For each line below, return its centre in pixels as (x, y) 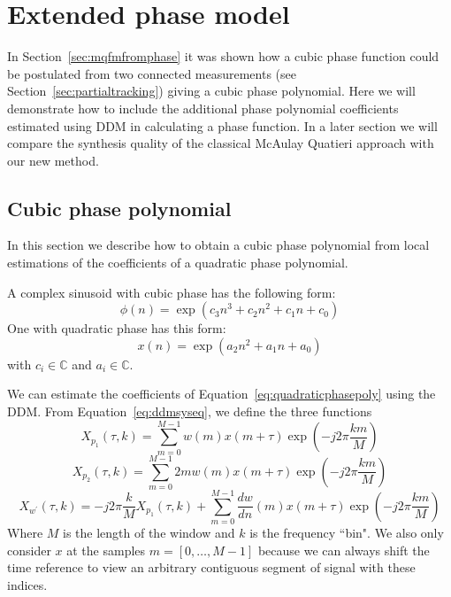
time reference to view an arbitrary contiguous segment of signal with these (211, 567)
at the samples (106, 550)
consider (29, 550)
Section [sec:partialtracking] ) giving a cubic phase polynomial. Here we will (211, 91)
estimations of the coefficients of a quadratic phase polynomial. (178, 263)
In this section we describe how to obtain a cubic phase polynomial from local (218, 245)
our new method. (53, 160)
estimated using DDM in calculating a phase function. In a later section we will (222, 125)
